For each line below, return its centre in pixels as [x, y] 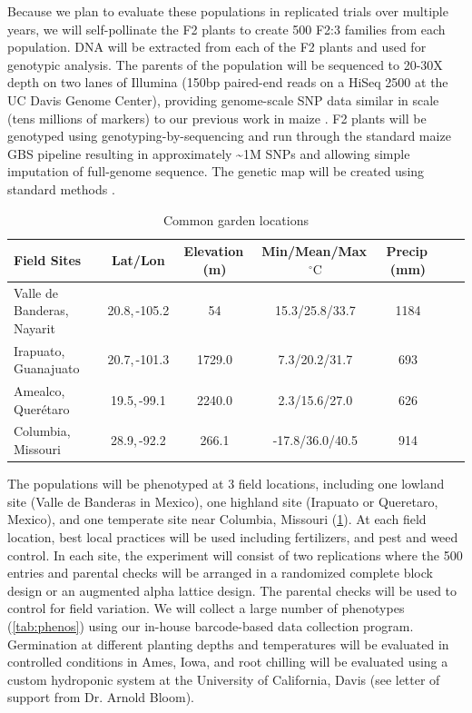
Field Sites [48, 259]
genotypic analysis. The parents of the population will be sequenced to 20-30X [225, 64]
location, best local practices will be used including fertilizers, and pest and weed [233, 536]
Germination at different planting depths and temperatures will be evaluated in [228, 644]
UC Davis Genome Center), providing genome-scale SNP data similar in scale [223, 99]
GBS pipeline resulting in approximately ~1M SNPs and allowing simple [209, 153]
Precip [407, 251]
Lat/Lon [138, 259]
